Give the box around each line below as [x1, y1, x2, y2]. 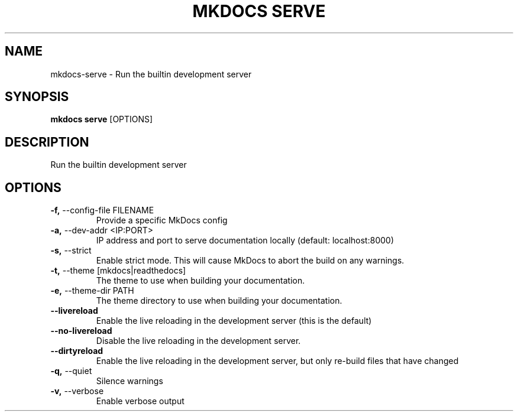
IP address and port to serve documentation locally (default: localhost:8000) [96, 235, 394, 246]
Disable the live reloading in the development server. [96, 336, 301, 346]
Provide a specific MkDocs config [96, 215, 228, 226]
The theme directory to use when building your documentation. [96, 295, 342, 306]
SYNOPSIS [5, 89, 69, 105]
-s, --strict [50, 245, 92, 256]
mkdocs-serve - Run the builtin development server [50, 69, 252, 79]
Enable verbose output [96, 396, 184, 407]
